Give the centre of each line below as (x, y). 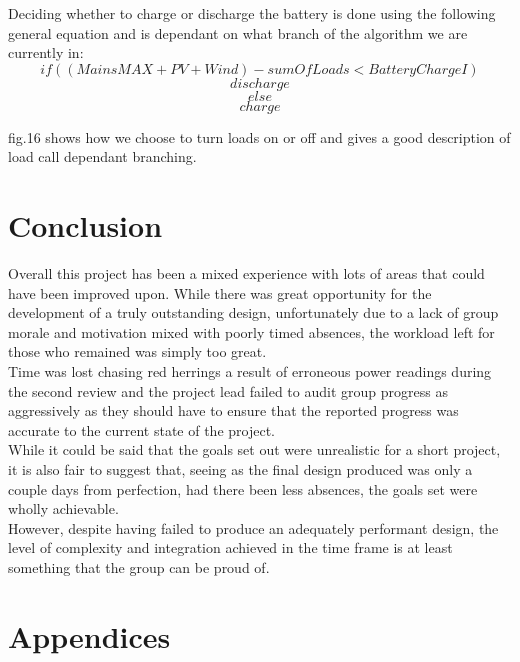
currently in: (46, 52)
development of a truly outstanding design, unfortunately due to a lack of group (253, 312)
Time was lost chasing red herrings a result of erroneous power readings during (250, 371)
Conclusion (85, 225)
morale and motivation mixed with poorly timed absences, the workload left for (251, 331)
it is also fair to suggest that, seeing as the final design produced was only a (240, 469)
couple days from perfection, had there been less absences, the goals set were (243, 488)
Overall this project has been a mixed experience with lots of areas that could (246, 273)
